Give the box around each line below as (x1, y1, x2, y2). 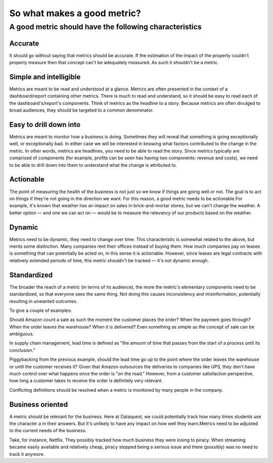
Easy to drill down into (9, 120, 81, 129)
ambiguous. (9, 331, 34, 337)
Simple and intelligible (9, 72, 81, 81)
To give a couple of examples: (9, 307, 72, 313)
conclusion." (9, 347, 35, 353)
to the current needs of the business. (9, 428, 87, 434)
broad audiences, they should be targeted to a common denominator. (9, 107, 154, 113)
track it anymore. (9, 451, 45, 457)
